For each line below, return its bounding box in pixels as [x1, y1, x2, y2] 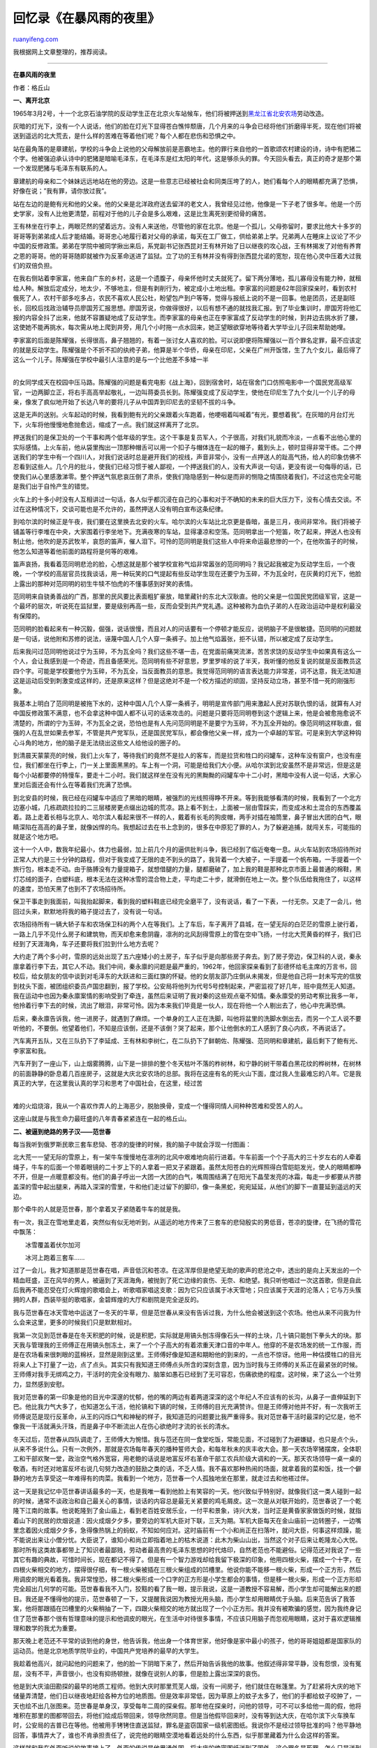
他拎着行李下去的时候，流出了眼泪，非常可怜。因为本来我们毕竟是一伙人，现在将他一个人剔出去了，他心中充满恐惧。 [13, 1001, 349, 1010]
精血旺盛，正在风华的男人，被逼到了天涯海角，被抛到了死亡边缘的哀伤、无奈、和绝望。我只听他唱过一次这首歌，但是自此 [13, 1276, 362, 1284]
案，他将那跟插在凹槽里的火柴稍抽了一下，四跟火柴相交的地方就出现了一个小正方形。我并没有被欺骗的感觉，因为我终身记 [13, 1605, 362, 1613]
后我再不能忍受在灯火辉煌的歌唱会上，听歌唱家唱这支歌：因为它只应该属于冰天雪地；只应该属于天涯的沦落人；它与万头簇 [13, 1286, 362, 1294]
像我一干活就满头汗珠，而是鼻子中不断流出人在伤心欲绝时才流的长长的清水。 [13, 1422, 233, 1431]
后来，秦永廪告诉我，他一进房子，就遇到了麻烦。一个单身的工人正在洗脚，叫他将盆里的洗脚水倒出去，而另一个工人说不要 [13, 1014, 362, 1022]
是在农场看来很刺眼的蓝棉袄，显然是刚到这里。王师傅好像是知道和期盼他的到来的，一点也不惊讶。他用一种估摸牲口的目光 [13, 1350, 362, 1359]
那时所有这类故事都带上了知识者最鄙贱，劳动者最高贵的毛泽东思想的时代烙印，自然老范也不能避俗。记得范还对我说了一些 [13, 1545, 362, 1554]
